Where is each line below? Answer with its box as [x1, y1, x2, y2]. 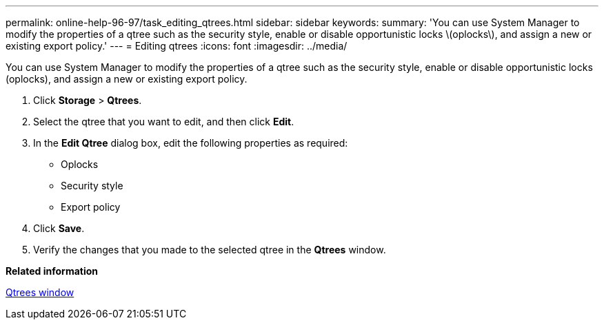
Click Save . [33, 222, 85, 234]
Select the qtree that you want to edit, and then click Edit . [33, 116, 294, 127]
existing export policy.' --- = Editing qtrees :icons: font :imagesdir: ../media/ [6, 40, 348, 52]
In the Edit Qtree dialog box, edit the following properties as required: [33, 137, 348, 149]
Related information [6, 265, 99, 277]
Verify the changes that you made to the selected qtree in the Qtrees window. [33, 244, 386, 255]
